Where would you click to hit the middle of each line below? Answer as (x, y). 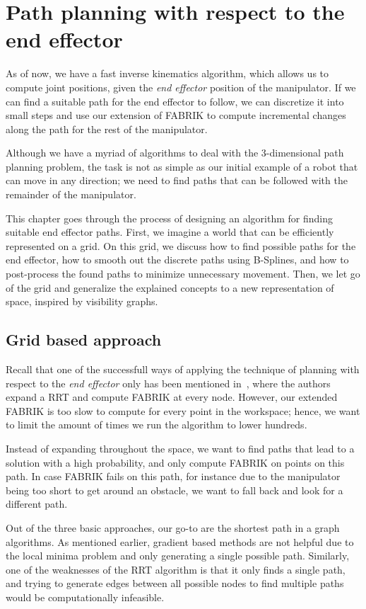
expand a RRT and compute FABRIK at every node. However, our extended (172, 397)
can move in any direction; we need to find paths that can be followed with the (177, 180)
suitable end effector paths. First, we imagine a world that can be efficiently (170, 232)
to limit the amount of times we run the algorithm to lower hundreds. (157, 425)
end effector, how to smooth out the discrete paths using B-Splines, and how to (177, 260)
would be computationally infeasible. (85, 597)
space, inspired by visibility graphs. (82, 301)
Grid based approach (84, 340)
